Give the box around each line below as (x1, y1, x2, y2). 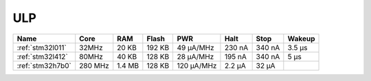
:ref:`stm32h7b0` (16, 60, 72, 70)
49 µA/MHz (177, 43, 214, 52)
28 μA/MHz (177, 51, 214, 61)
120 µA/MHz (177, 60, 217, 70)
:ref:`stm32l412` (16, 51, 68, 61)
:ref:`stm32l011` (16, 43, 67, 52)
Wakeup (287, 34, 315, 43)
